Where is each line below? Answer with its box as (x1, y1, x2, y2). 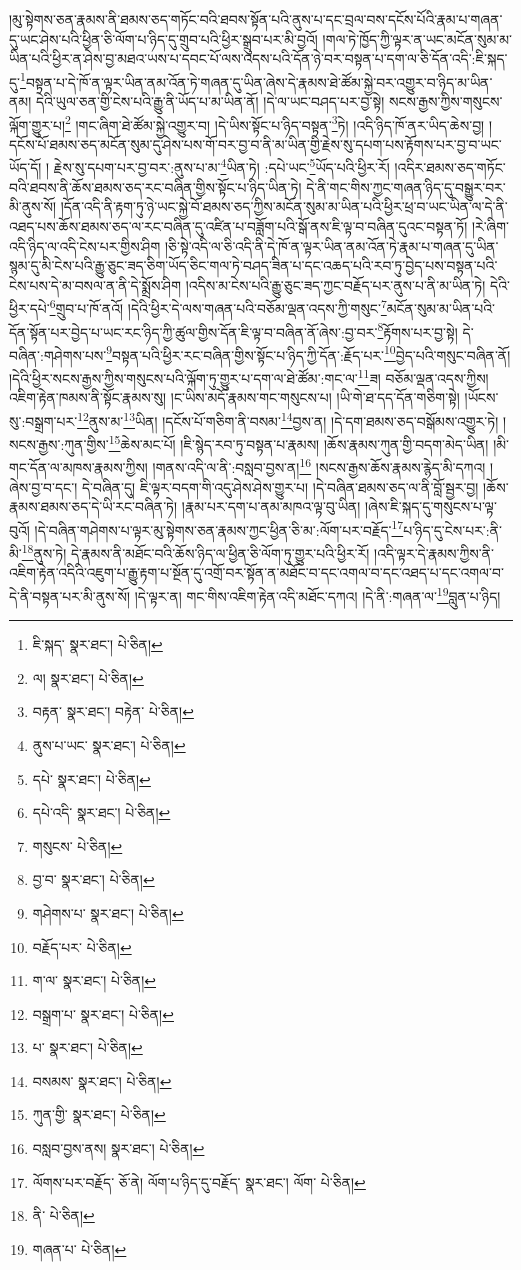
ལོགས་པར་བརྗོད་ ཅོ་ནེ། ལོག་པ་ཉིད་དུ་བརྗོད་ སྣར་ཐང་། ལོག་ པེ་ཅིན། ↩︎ (32, 1171, 366, 1192)
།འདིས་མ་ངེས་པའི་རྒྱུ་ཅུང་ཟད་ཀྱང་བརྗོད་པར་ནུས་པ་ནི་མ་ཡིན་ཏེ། (185, 274, 486, 295)
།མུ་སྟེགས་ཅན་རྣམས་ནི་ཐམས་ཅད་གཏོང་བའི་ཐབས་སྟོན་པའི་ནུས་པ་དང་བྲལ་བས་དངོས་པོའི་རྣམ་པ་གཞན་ (9, 9, 503, 29)
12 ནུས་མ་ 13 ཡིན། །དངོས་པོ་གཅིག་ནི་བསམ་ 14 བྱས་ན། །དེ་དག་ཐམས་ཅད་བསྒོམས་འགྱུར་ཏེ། (77, 407, 499, 431)
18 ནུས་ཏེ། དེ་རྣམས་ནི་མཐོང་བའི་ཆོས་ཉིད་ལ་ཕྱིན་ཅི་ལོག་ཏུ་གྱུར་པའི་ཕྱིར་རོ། (21, 540, 370, 563)
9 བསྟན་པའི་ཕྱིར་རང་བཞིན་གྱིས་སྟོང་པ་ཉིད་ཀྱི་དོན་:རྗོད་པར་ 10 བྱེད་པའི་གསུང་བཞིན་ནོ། (106, 341, 511, 365)
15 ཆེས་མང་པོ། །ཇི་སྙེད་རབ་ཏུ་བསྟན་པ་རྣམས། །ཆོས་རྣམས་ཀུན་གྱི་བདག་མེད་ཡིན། (108, 431, 489, 454)
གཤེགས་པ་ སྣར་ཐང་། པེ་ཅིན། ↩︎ (32, 902, 184, 923)
